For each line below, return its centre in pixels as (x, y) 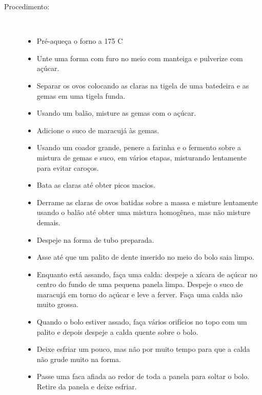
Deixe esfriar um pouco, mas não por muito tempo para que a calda (143, 349)
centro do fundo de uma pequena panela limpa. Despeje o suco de (140, 284)
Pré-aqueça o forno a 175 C (80, 41)
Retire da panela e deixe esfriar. (87, 387)
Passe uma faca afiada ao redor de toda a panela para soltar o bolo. (143, 376)
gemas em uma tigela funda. (81, 95)
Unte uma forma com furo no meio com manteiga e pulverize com (140, 58)
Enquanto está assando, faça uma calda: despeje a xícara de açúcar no (147, 274)
